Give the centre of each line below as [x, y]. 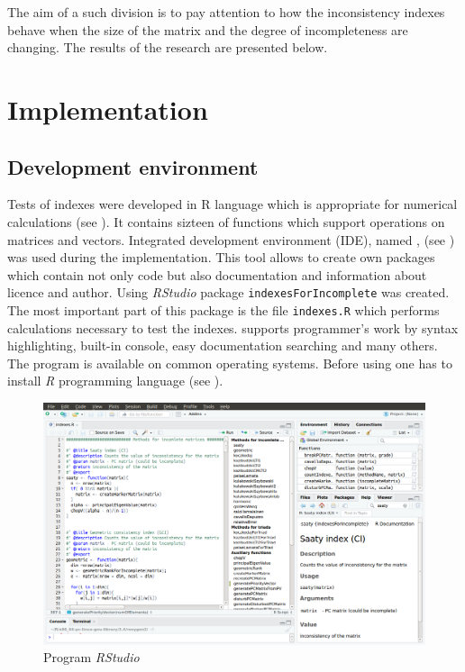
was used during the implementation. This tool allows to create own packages [221, 257]
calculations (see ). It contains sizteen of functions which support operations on [226, 221]
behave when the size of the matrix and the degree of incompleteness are [208, 29]
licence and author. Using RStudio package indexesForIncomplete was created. [228, 292]
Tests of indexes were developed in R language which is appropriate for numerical [232, 204]
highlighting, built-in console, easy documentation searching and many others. [223, 345]
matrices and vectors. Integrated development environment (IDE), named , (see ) [231, 239]
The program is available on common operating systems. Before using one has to [230, 363]
